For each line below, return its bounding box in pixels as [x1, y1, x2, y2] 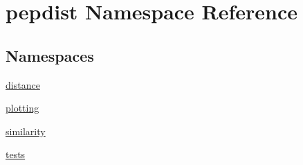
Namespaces [6, 44, 94, 66]
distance [6, 77, 40, 92]
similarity [6, 123, 46, 138]
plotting [6, 101, 39, 115]
